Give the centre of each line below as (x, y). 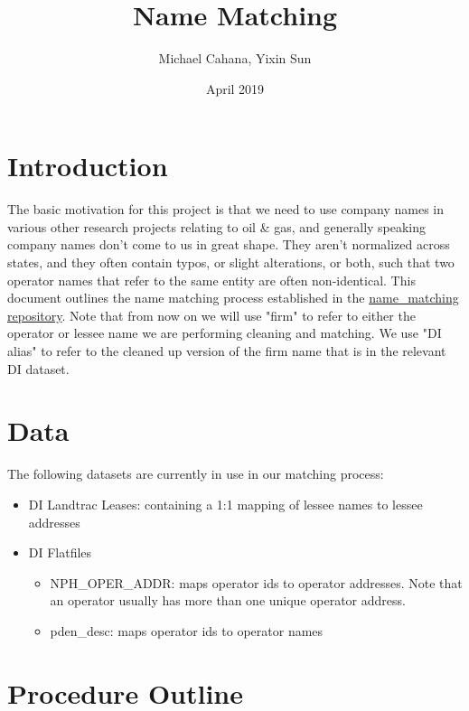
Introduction (88, 166)
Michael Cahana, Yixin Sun (235, 58)
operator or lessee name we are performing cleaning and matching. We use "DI (225, 333)
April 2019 (235, 88)
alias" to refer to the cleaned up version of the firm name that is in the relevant (227, 351)
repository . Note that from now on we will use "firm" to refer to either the (211, 315)
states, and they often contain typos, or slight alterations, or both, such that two (231, 262)
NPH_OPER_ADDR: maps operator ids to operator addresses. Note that (256, 582)
